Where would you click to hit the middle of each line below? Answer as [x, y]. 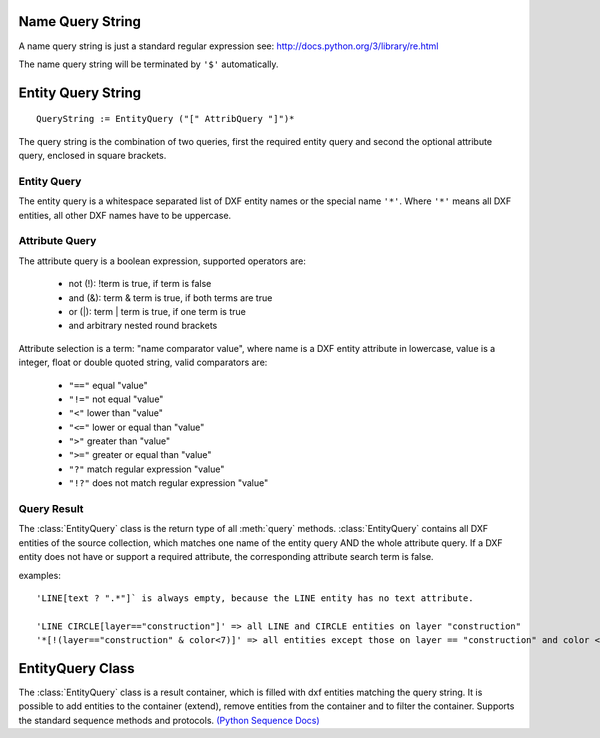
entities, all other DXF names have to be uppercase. [125, 215]
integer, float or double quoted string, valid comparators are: [143, 362]
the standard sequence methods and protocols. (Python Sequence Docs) [169, 720]
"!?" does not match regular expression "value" [168, 483]
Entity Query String [80, 92]
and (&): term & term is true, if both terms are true [170, 297]
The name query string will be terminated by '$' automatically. [148, 64]
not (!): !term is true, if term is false [140, 284]
